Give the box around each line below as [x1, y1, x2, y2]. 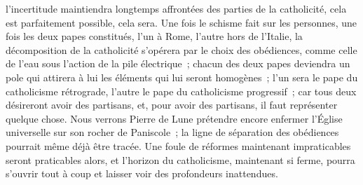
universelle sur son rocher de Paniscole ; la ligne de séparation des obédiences [6, 125, 339, 139]
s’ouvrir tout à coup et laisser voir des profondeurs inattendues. [6, 166, 278, 181]
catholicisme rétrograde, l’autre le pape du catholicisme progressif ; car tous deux [6, 83, 357, 98]
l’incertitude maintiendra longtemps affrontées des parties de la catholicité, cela [6, 1, 347, 15]
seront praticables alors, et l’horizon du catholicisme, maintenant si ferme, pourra [6, 152, 355, 167]
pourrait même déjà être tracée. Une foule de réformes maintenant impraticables [6, 138, 351, 153]
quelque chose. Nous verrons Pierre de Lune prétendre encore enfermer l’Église [6, 111, 343, 125]
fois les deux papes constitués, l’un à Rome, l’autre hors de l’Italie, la [6, 29, 303, 43]
